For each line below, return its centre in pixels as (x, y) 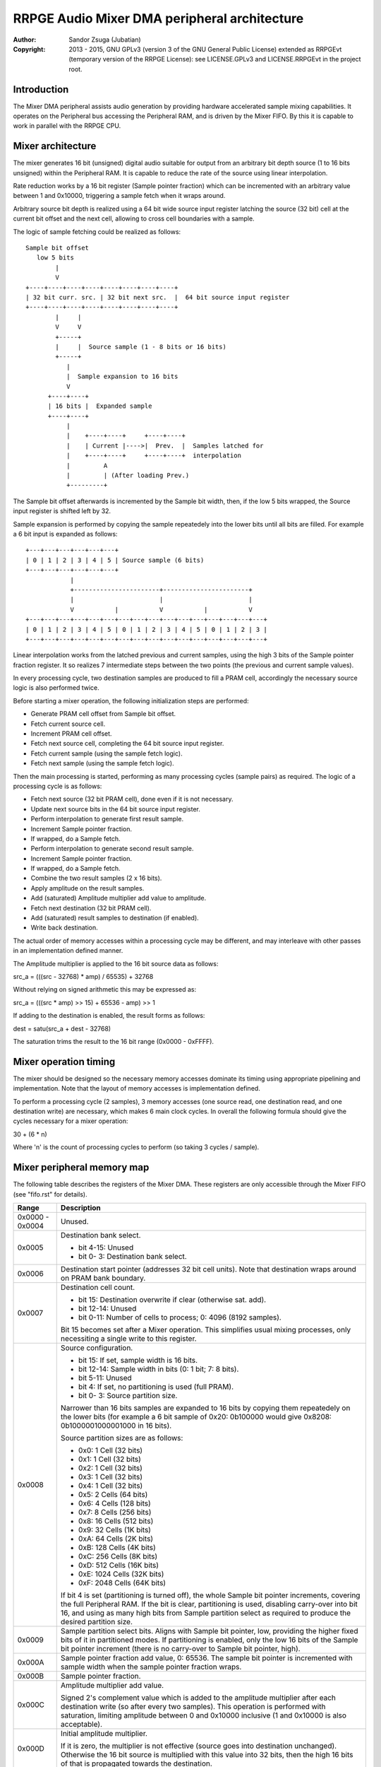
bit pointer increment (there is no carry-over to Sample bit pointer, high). (180, 1648)
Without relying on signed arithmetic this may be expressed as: (105, 990)
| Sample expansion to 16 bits (122, 377)
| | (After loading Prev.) (128, 476)
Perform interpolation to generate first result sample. (107, 819)
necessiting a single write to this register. (128, 1338)
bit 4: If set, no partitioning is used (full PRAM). (156, 1387)
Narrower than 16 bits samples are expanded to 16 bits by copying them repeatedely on (205, 1408)
